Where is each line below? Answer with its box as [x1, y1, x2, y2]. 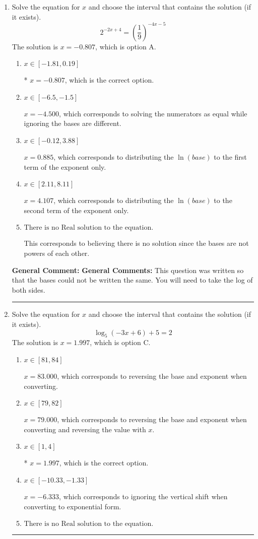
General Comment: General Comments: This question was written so [12, 264, 244, 275]
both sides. [12, 284, 45, 295]
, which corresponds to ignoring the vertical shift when [59, 491, 228, 501]
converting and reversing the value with [24, 424, 146, 434]
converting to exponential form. [24, 501, 121, 511]
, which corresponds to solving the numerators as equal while [59, 108, 247, 118]
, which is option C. [90, 337, 151, 348]
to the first [214, 152, 247, 162]
